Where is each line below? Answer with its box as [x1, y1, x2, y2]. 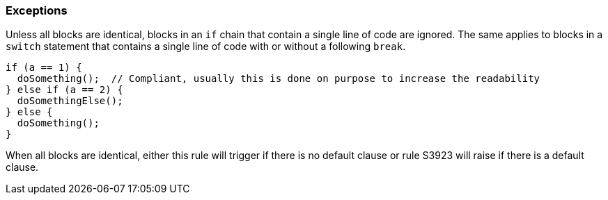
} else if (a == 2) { [6, 84, 123, 96]
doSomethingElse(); [17, 95, 123, 107]
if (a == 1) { [6, 62, 82, 74]
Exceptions [6, 3, 68, 17]
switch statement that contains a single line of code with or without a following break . [6, 40, 406, 53]
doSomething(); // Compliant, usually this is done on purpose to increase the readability [17, 73, 540, 85]
